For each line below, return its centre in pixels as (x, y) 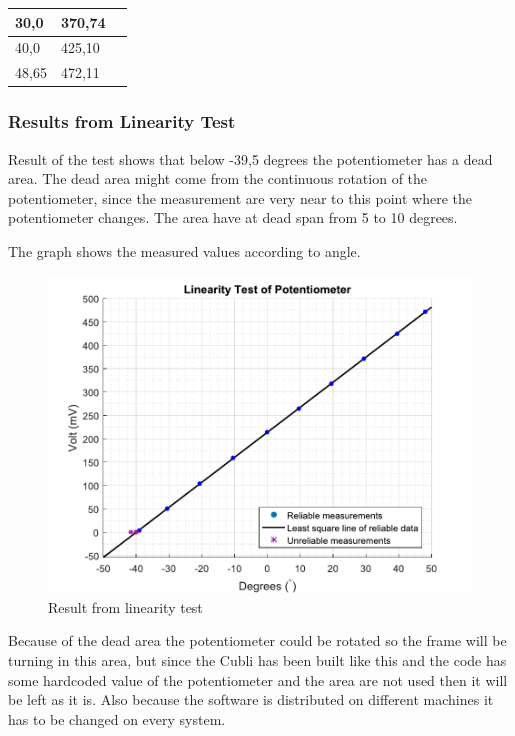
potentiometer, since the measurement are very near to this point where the (240, 197)
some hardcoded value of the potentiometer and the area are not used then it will (258, 679)
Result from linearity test (125, 606)
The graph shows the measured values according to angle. (184, 250)
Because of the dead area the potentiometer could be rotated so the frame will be (257, 640)
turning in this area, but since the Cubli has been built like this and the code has (257, 660)
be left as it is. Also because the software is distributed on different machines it (251, 699)
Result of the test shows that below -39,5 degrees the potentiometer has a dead (250, 158)
